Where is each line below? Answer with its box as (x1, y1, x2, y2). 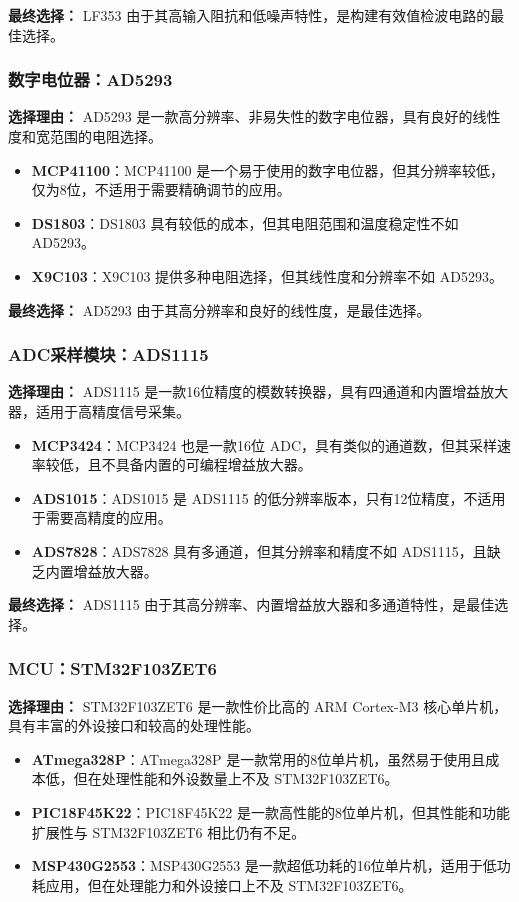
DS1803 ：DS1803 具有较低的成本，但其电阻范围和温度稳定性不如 (31, 212, 459, 233)
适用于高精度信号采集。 (35, 400, 190, 421)
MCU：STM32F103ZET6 (8, 656, 217, 681)
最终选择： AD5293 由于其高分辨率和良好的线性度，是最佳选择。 (8, 299, 431, 320)
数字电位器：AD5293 (8, 67, 173, 92)
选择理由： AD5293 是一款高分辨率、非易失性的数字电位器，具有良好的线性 (8, 106, 501, 127)
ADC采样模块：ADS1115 (8, 342, 209, 367)
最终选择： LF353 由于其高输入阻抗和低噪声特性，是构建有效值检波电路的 (8, 5, 491, 25)
